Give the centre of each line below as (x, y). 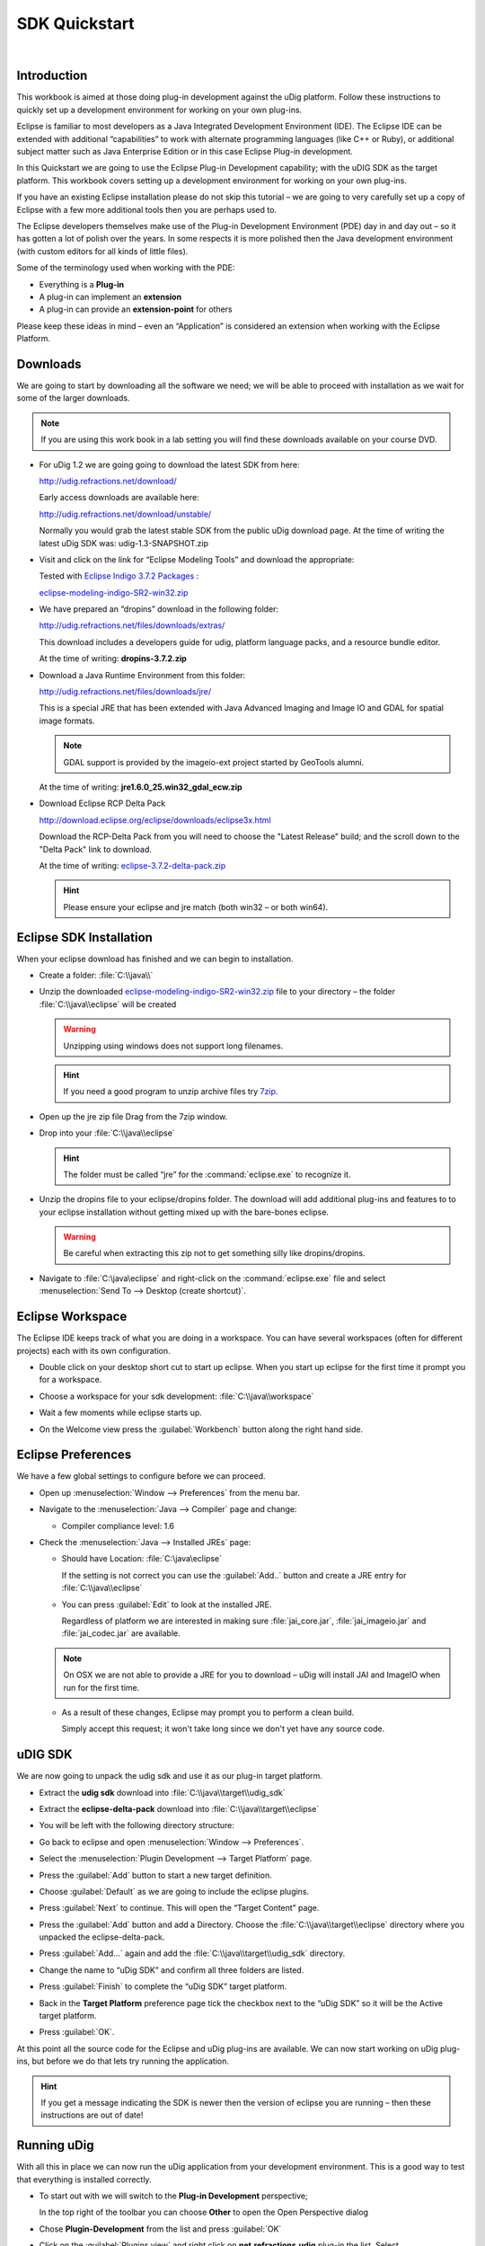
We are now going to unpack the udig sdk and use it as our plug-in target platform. (170, 1776)
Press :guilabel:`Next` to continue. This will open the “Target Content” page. (179, 1908)
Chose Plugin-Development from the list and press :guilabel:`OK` (160, 2229)
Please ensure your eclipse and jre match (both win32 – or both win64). (196, 906)
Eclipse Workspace (72, 1317)
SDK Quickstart (75, 23)
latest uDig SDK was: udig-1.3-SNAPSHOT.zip (123, 543)
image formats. (67, 721)
